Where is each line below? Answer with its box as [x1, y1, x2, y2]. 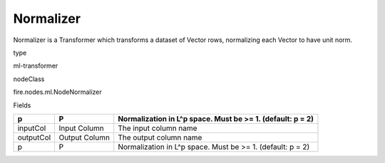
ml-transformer [13, 61, 58, 70]
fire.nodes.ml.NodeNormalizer [13, 88, 103, 96]
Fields [13, 100, 31, 110]
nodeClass [13, 75, 45, 83]
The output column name [118, 132, 202, 142]
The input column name [118, 123, 197, 133]
